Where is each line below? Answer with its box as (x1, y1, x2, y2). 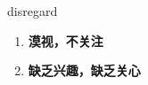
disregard (7, 2, 58, 19)
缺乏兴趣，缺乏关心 (28, 61, 141, 80)
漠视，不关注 (28, 31, 103, 50)
